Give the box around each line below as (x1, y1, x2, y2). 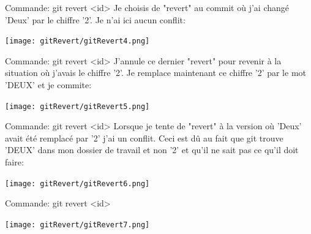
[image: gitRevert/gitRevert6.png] (5, 179, 150, 188)
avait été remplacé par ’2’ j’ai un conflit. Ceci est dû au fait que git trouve (5, 131, 283, 144)
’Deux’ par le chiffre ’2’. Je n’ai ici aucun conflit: (5, 13, 185, 26)
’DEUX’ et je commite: (5, 78, 92, 91)
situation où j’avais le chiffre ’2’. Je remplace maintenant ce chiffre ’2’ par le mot (5, 66, 307, 79)
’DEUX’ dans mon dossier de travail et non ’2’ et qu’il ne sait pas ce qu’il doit (5, 143, 299, 156)
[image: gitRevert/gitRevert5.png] (5, 102, 150, 111)
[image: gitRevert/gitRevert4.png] (5, 37, 150, 46)
